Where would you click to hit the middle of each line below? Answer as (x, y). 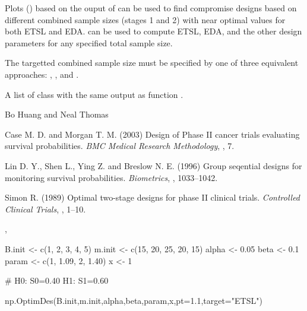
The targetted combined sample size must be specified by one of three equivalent (152, 63)
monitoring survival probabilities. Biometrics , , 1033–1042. (111, 177)
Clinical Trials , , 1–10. (45, 209)
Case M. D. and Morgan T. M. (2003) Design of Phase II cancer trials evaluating (152, 134)
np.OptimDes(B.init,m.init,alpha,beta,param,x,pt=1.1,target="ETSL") (134, 300)
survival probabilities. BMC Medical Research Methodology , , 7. (120, 146)
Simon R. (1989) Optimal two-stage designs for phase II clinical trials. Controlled (153, 197)
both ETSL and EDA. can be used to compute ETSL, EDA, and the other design (153, 31)
